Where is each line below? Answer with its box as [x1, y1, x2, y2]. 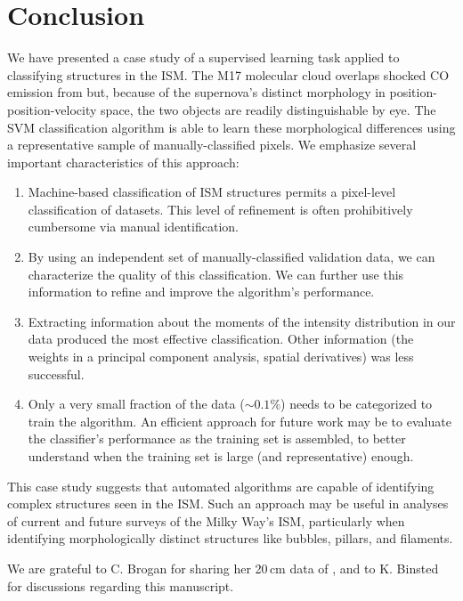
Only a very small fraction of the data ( [28, 394, 245, 413]
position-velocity [7, 100, 97, 118]
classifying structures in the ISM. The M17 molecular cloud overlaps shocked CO [7, 65, 450, 84]
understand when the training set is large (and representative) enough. [28, 447, 414, 465]
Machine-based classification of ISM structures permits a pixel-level [28, 183, 396, 201]
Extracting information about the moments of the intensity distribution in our [28, 312, 456, 330]
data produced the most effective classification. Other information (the [28, 329, 414, 348]
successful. [28, 364, 85, 383]
